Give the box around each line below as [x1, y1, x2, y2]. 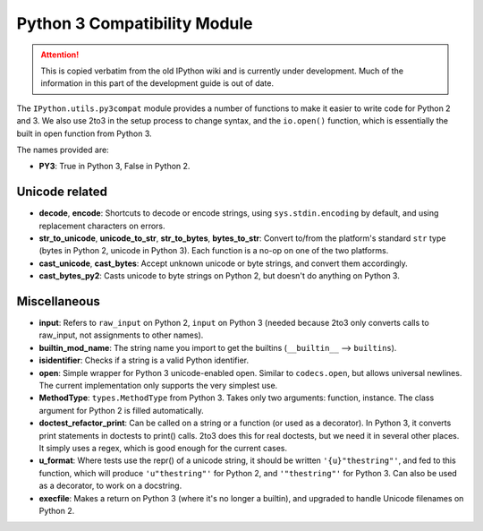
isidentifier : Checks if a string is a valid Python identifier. [38, 355, 250, 366]
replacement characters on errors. [38, 220, 165, 231]
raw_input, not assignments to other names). [38, 330, 204, 340]
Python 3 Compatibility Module [16, 13, 254, 33]
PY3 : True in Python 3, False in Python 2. [38, 161, 191, 172]
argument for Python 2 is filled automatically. [38, 405, 205, 415]
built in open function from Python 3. [16, 128, 152, 139]
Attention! [40, 49, 80, 60]
